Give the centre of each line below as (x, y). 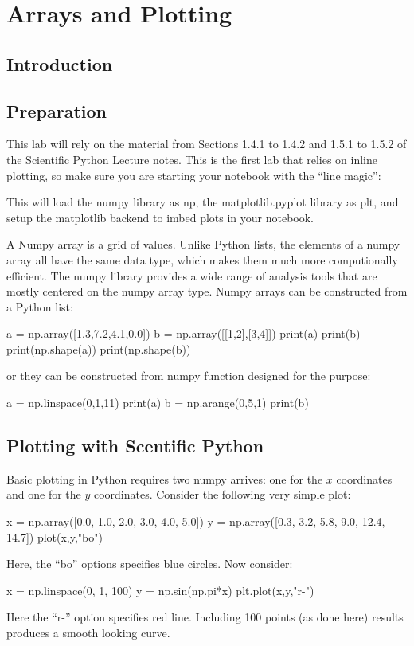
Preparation (57, 110)
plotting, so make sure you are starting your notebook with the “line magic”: (194, 175)
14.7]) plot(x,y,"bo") (55, 536)
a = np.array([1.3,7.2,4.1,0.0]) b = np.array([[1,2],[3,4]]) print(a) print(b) (184, 333)
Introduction (60, 63)
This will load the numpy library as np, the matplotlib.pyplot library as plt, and (203, 202)
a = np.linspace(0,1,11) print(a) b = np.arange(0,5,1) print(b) (158, 403)
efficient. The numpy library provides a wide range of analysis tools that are (192, 275)
